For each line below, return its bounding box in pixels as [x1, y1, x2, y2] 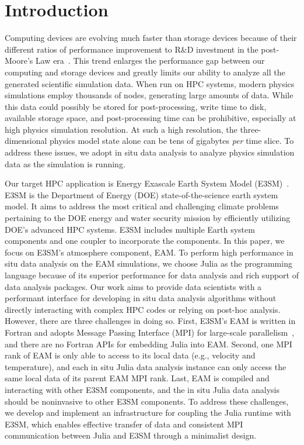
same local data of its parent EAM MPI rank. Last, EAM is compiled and [5, 372, 270, 384]
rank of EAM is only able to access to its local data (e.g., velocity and [5, 349, 256, 361]
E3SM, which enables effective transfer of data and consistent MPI [5, 418, 243, 430]
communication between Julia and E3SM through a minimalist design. [5, 429, 257, 441]
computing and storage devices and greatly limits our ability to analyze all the [5, 65, 285, 78]
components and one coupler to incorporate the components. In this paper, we [5, 234, 285, 247]
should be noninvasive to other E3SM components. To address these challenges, [5, 395, 289, 407]
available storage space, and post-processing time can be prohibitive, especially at [5, 112, 296, 124]
